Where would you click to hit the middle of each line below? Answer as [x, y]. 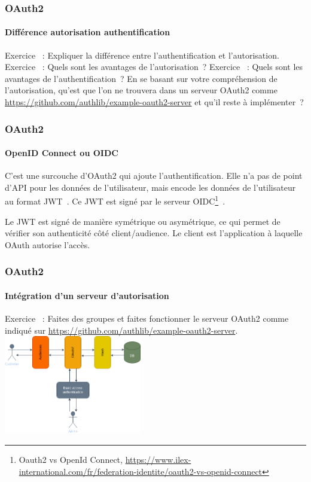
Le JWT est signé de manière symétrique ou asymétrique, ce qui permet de [143, 221]
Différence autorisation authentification [88, 32]
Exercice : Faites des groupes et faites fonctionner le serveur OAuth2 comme [147, 318]
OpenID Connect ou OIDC [62, 153]
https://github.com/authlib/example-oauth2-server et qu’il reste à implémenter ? [154, 102]
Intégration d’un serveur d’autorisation [87, 295]
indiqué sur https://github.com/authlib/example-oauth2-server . [121, 330]
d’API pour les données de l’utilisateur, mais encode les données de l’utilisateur [150, 187]
